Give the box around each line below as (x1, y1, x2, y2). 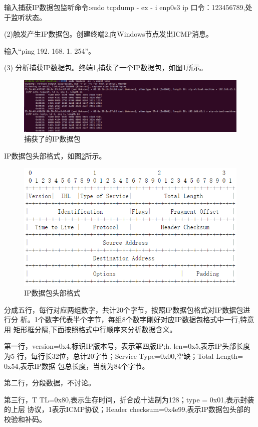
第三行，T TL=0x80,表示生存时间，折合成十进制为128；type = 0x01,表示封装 (4, 394, 254, 404)
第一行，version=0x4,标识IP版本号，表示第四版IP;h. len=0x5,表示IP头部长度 (4, 341, 250, 351)
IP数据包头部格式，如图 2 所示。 (4, 151, 106, 161)
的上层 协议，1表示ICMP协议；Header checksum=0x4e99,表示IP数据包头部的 (4, 404, 251, 414)
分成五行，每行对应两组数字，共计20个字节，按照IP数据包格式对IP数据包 (4, 304, 243, 315)
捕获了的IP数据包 (24, 133, 81, 144)
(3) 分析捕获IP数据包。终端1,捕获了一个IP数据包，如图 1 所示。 (4, 62, 207, 73)
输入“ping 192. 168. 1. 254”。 (4, 45, 95, 56)
